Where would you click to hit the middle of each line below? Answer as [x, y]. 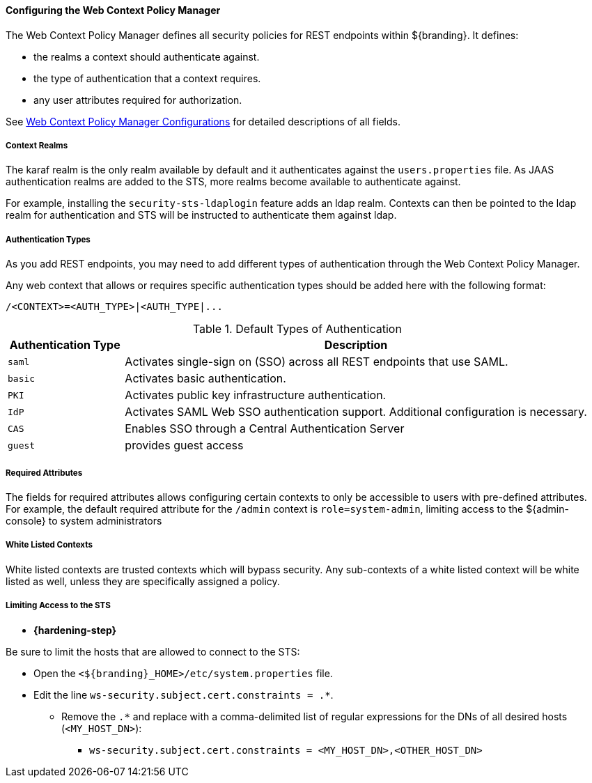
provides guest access [184, 445]
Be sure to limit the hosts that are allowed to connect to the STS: [153, 651]
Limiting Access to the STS [58, 606]
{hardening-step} [75, 630]
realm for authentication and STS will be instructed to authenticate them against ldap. [201, 215]
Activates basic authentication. [205, 379]
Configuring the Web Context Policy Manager [113, 10]
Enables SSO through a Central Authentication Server [265, 429]
